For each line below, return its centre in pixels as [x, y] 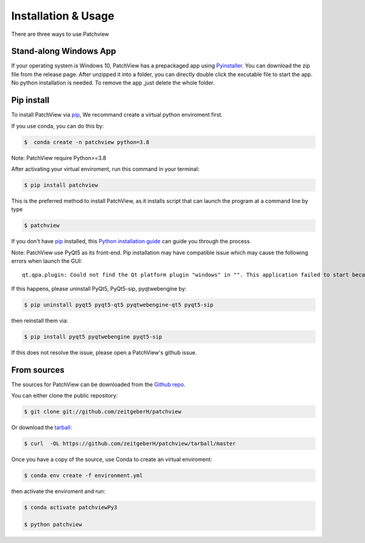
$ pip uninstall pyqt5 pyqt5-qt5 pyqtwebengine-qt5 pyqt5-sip [119, 305]
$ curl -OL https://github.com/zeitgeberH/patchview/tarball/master [130, 443]
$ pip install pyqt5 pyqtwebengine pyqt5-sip [93, 337]
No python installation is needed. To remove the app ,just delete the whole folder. [113, 83]
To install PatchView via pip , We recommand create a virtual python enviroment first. [117, 115]
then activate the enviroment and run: [58, 491]
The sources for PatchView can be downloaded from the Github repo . [98, 384]
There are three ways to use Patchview [60, 34]
